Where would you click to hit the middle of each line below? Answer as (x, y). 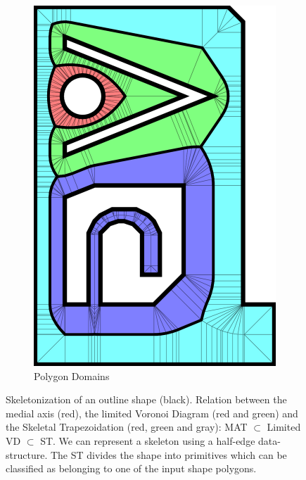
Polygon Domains (72, 375)
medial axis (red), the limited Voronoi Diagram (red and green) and (152, 413)
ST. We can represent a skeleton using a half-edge (148, 440)
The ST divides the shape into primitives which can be (168, 454)
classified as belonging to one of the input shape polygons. (131, 468)
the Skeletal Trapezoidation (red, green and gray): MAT (127, 427)
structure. (27, 454)
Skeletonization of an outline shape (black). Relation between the (146, 399)
